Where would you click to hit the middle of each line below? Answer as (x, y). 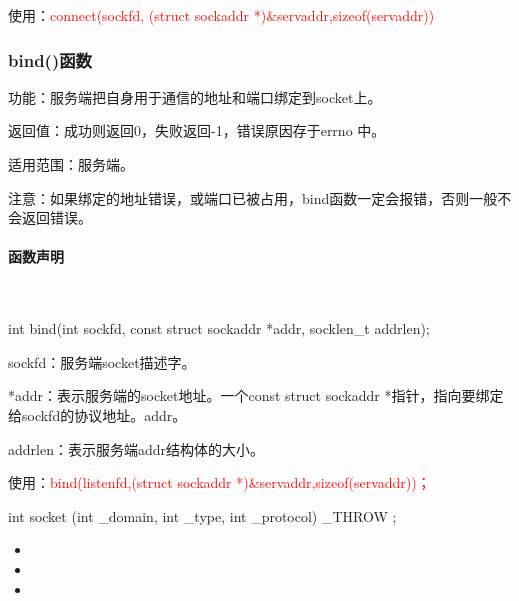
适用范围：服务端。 (71, 164)
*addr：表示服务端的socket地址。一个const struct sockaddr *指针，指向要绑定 (256, 395)
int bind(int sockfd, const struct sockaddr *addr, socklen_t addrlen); (219, 328)
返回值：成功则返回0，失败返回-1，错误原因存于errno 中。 (197, 130)
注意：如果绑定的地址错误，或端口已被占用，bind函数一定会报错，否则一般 (253, 197)
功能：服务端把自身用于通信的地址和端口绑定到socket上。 (195, 96)
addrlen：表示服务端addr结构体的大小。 (136, 448)
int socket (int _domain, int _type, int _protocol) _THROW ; (202, 515)
